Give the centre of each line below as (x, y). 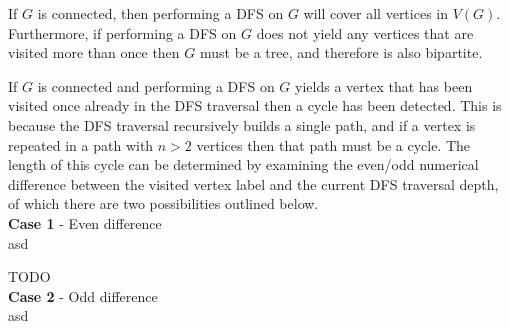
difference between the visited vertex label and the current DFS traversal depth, (253, 183)
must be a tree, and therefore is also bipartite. (341, 52)
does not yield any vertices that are (365, 32)
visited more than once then (94, 52)
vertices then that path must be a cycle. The (333, 144)
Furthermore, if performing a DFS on (122, 32)
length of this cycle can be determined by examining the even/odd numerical (243, 164)
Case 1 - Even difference (85, 222)
